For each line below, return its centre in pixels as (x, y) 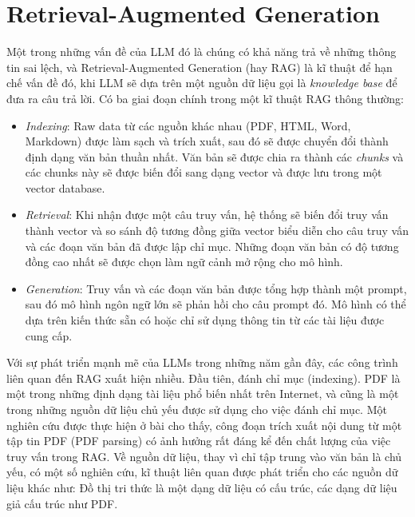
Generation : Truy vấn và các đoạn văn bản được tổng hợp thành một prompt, (216, 288)
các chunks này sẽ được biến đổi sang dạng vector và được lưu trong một (204, 172)
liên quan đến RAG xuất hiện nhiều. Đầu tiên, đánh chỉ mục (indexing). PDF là (204, 378)
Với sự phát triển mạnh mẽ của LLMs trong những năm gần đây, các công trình (202, 362)
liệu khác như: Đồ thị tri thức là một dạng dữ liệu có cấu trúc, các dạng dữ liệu (202, 487)
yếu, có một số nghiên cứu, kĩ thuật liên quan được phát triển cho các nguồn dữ (202, 472)
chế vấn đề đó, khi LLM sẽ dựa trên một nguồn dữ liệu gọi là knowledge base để (202, 83)
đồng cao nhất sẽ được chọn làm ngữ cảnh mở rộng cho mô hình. (184, 262)
